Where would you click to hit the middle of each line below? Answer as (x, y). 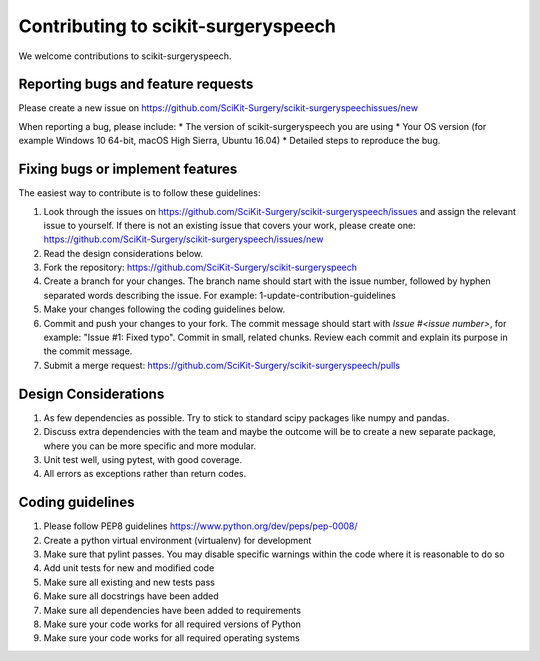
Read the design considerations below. (123, 253)
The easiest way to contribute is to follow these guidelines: (139, 193)
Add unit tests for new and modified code (129, 568)
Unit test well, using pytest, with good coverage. (143, 459)
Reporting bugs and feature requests (136, 84)
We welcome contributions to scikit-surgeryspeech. (125, 56)
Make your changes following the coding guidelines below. (164, 309)
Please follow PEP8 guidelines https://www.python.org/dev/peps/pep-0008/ (201, 526)
